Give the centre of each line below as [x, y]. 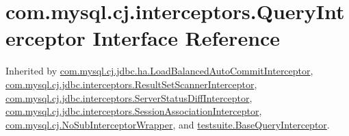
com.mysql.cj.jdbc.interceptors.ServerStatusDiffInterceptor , [129, 97]
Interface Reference [186, 38]
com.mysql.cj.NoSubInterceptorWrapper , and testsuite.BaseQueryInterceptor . [168, 124]
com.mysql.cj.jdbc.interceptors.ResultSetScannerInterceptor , [131, 84]
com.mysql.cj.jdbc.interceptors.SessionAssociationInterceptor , [134, 111]
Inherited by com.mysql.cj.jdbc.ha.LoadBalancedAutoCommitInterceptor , [159, 71]
